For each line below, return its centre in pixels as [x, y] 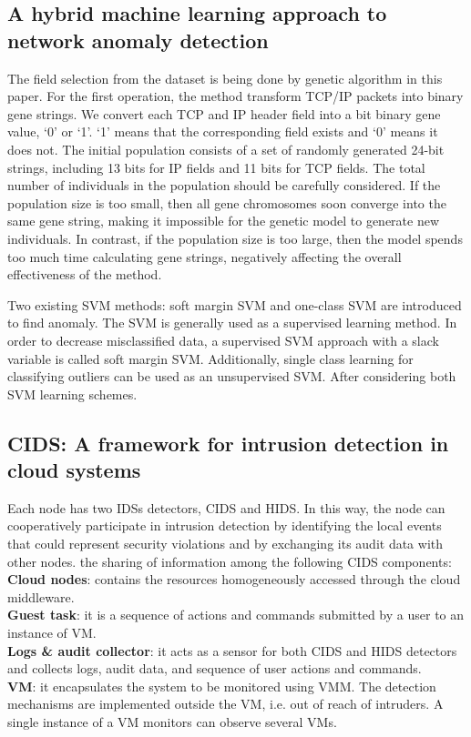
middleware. [41, 596]
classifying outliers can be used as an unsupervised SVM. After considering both [232, 376]
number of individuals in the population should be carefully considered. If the [224, 185]
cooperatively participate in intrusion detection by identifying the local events [225, 525]
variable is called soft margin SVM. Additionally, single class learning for [210, 358]
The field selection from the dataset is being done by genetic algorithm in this [225, 78]
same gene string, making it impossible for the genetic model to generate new [224, 221]
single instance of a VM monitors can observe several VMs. [172, 722]
